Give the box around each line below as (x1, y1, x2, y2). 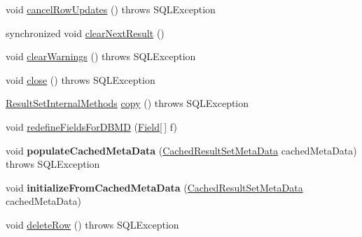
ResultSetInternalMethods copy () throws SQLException (6, 96, 249, 110)
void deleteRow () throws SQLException (6, 217, 179, 231)
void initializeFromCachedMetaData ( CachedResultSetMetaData (6, 180, 303, 194)
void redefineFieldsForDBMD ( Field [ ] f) (6, 119, 177, 134)
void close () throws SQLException (6, 72, 155, 87)
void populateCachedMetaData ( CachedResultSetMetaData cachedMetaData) (6, 143, 357, 157)
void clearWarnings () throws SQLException (6, 49, 196, 64)
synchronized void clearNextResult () (6, 25, 165, 40)
